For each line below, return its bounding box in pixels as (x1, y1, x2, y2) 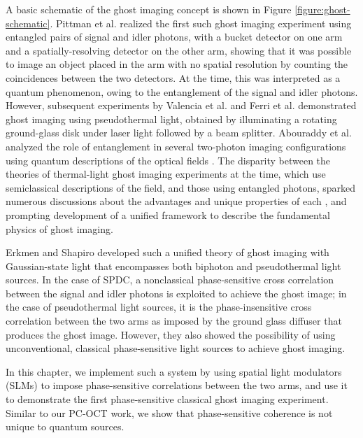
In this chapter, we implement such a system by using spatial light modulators (6, 364, 342, 379)
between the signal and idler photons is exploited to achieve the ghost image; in (6, 285, 347, 300)
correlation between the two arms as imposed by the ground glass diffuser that (6, 313, 342, 328)
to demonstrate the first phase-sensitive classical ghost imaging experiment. (6, 392, 329, 407)
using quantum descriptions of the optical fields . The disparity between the (6, 153, 331, 167)
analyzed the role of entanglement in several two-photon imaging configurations (6, 139, 346, 153)
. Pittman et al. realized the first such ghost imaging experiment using (50, 15, 352, 30)
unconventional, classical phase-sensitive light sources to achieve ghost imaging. (6, 341, 346, 355)
